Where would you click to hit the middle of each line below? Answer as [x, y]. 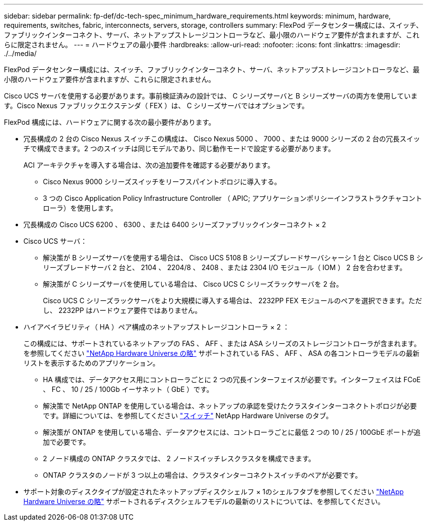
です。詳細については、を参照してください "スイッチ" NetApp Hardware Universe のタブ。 [188, 416]
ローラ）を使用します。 [80, 208]
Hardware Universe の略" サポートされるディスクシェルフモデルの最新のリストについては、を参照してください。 [204, 501]
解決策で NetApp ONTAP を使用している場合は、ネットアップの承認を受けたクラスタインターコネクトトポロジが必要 [230, 406]
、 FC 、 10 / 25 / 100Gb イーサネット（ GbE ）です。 [128, 389]
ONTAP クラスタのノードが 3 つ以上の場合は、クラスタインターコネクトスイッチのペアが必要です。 [203, 475]
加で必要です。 [67, 442]
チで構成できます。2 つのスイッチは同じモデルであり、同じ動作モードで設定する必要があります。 [179, 148]
